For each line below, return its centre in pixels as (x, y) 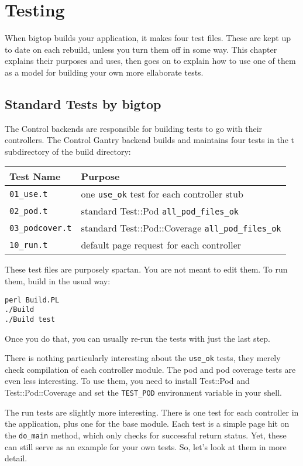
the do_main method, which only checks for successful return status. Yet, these (146, 435)
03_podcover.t (41, 228)
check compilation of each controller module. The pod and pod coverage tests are (150, 369)
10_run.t (29, 245)
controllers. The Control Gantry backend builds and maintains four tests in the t (149, 140)
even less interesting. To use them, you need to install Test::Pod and (127, 381)
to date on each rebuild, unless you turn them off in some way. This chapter (141, 49)
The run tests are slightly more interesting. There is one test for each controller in (152, 412)
